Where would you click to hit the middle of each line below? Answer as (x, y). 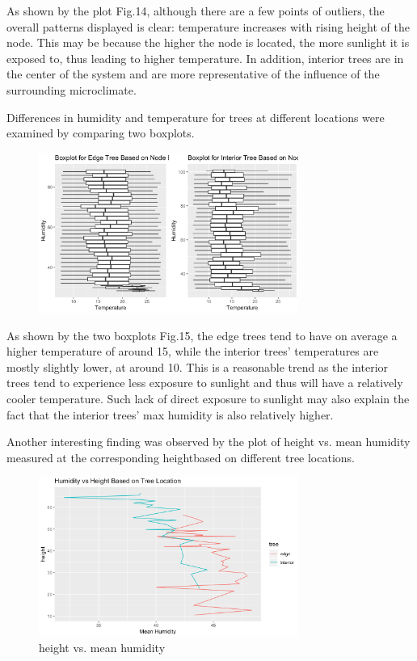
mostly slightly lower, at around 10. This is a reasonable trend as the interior (198, 366)
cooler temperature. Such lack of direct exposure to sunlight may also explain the (208, 398)
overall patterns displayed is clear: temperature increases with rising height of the (208, 26)
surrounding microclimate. (72, 89)
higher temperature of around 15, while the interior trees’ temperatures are (193, 351)
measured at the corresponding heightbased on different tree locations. (181, 457)
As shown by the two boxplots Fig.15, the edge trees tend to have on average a (202, 335)
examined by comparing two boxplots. (101, 133)
